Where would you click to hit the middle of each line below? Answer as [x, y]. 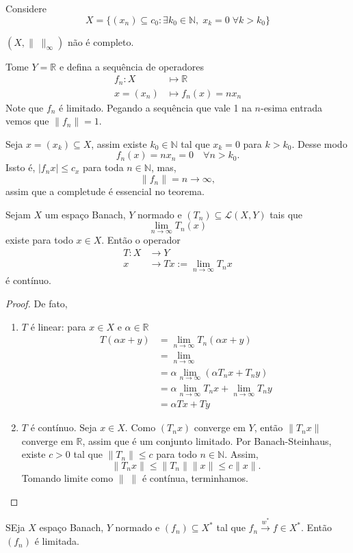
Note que [25, 107]
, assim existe [119, 143]
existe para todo [39, 240]
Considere [26, 8]
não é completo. [101, 41]
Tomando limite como [67, 477]
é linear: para [58, 326]
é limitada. [57, 541]
